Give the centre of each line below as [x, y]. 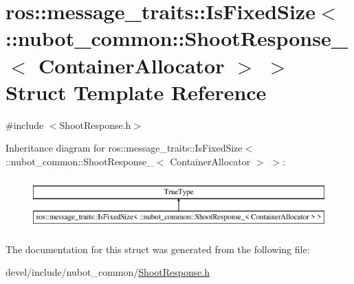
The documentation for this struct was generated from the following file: [158, 249]
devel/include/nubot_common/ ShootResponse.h [108, 272]
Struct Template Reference [136, 92]
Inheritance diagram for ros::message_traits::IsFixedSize [124, 148]
